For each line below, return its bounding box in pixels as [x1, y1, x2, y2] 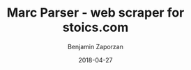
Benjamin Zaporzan [68, 42, 123, 51]
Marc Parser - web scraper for [6, 5, 185, 21]
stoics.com [62, 19, 129, 35]
